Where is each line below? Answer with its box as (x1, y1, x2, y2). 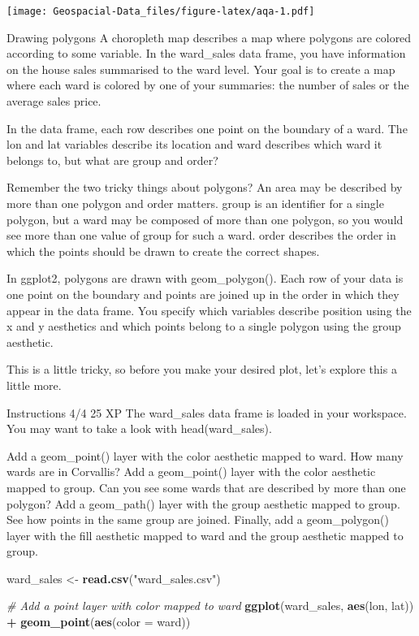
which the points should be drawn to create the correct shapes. (6, 242, 320, 259)
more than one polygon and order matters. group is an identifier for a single (6, 195, 384, 211)
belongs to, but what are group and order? (6, 151, 218, 168)
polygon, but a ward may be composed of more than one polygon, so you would (6, 210, 404, 227)
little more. (6, 376, 62, 393)
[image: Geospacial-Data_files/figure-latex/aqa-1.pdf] (6, 6, 315, 17)
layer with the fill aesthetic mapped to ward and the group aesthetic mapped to (6, 526, 404, 543)
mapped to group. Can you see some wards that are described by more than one (6, 478, 406, 495)
